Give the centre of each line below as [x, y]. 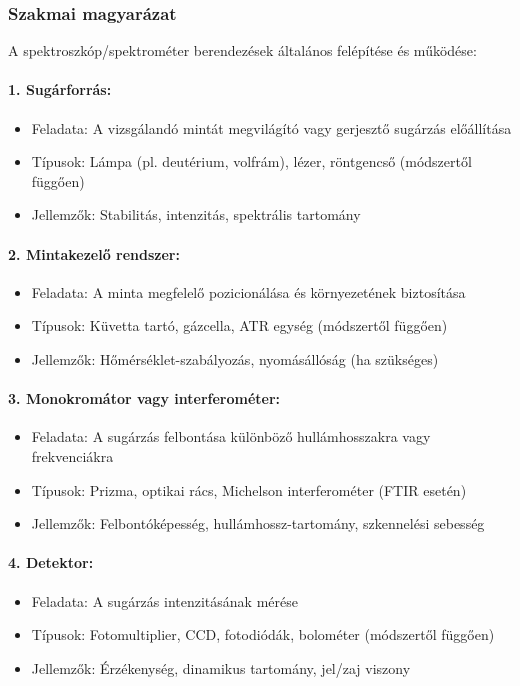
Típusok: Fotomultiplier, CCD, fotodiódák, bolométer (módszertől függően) [263, 634]
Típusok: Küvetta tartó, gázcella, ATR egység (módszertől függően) [239, 325]
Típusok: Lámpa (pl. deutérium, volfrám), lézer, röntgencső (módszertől [251, 161]
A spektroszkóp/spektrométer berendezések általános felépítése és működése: [242, 50]
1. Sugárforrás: [60, 89]
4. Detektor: [51, 562]
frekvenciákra [72, 455]
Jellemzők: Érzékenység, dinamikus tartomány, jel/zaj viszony [221, 667]
